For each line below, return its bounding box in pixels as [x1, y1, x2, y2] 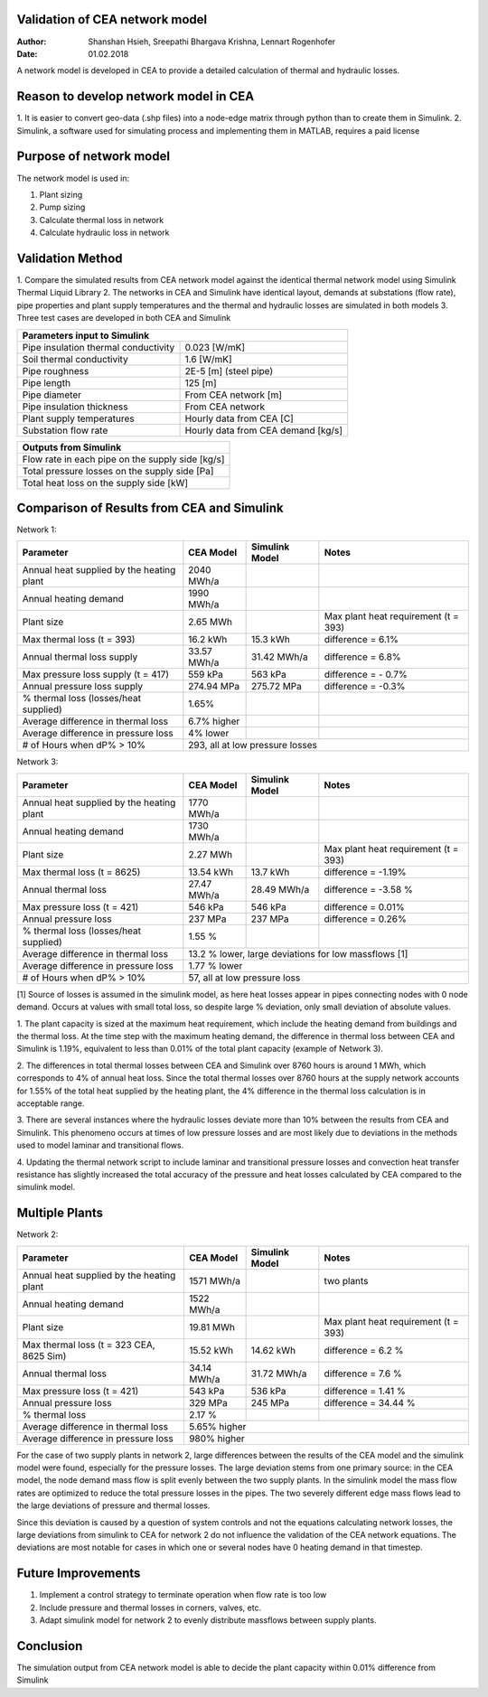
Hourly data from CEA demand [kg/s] [184, 424, 343, 436]
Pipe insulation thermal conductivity [22, 341, 175, 353]
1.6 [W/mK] [184, 352, 232, 365]
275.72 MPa [250, 680, 303, 693]
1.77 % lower [188, 959, 243, 971]
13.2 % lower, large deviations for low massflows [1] [188, 947, 408, 960]
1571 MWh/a [188, 1274, 241, 1287]
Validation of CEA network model [16, 12, 208, 27]
